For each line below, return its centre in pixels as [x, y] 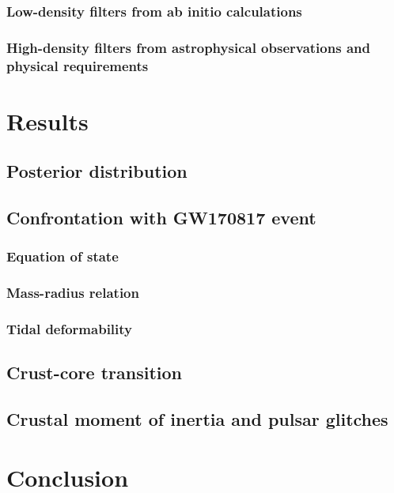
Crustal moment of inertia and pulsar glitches [197, 419]
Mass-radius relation [73, 293]
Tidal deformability [70, 329]
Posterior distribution [97, 171]
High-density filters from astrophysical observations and [188, 47]
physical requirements [78, 65]
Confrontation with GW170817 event [161, 218]
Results [47, 120]
